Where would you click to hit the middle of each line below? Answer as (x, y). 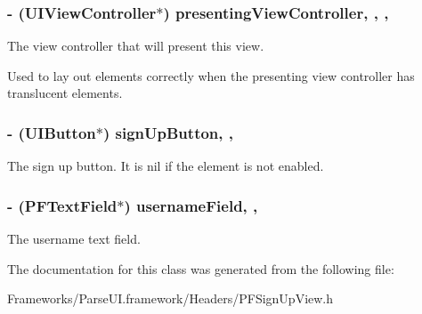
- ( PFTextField (62, 205)
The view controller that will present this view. (136, 46)
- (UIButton (52, 132)
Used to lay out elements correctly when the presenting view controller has (211, 75)
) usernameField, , (191, 205)
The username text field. (74, 239)
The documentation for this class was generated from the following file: (201, 268)
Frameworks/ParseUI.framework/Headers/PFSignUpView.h (170, 298)
